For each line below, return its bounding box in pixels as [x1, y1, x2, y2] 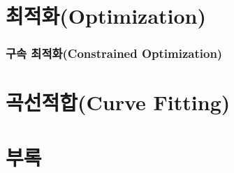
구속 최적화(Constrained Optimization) [6, 45, 223, 62]
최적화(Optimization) [6, 1, 207, 30]
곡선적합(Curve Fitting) [6, 88, 231, 116]
